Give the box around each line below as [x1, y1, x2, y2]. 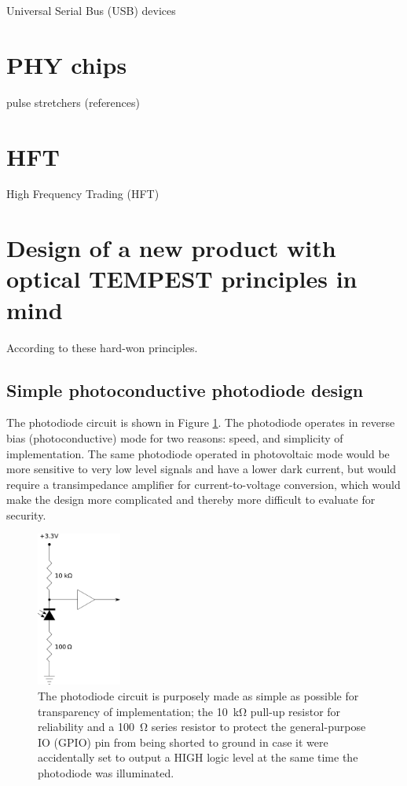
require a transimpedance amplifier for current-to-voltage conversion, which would [6, 476, 401, 492]
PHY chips [6, 48, 127, 80]
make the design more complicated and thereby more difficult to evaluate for [6, 491, 376, 508]
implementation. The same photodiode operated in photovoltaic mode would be [6, 445, 390, 461]
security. [6, 506, 46, 523]
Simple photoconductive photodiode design [6, 377, 364, 402]
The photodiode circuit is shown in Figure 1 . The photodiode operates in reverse [6, 414, 395, 431]
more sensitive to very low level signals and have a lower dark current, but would [6, 461, 396, 477]
